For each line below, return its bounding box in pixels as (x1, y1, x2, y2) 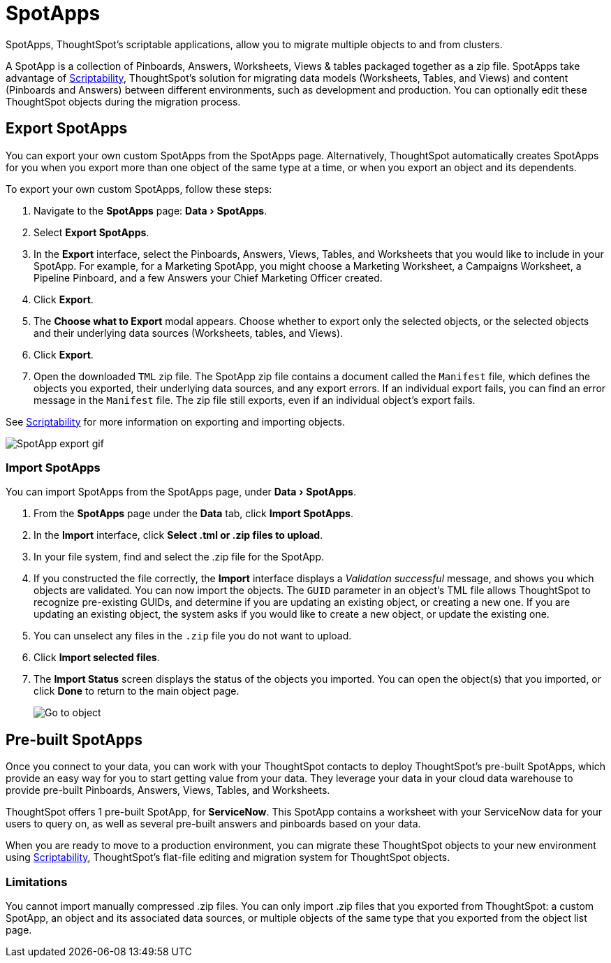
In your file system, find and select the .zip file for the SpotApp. (34, 551, 324, 563)
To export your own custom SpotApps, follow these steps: (6, 182, 272, 195)
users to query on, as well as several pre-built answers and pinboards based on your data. (6, 818, 421, 830)
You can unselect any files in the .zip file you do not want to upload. (34, 630, 352, 642)
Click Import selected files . (34, 651, 160, 664)
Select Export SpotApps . (34, 226, 149, 238)
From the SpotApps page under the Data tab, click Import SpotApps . (34, 507, 353, 520)
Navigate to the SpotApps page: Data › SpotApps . (34, 204, 267, 217)
